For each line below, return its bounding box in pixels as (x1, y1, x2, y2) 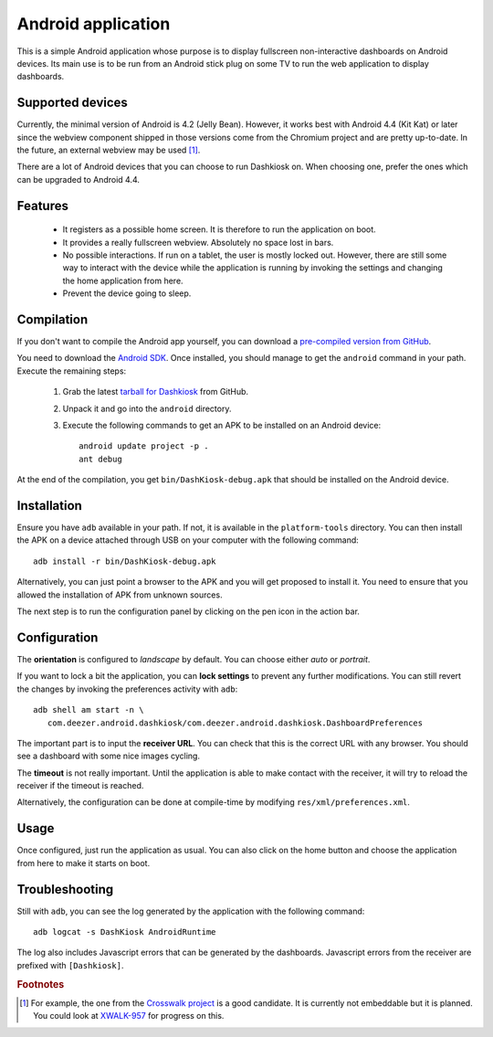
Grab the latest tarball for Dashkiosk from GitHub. (62, 386, 249, 397)
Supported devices (16, 95, 128, 111)
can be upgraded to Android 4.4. (16, 174, 141, 185)
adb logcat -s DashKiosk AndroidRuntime (33, 927, 216, 937)
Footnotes (16, 978, 65, 990)
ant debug (79, 453, 122, 464)
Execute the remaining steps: (16, 365, 127, 376)
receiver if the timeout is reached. (16, 780, 144, 791)
